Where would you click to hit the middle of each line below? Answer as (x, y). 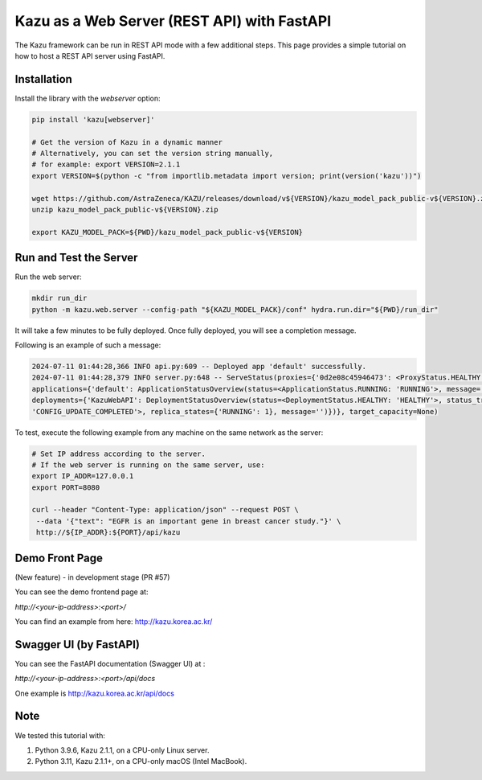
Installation (43, 79)
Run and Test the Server (76, 258)
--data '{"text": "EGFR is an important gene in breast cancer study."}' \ (189, 521)
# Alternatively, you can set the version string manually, (153, 153)
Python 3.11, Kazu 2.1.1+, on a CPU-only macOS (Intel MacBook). (141, 762)
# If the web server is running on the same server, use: (148, 465)
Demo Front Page (59, 558)
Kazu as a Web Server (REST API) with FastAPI (173, 21)
